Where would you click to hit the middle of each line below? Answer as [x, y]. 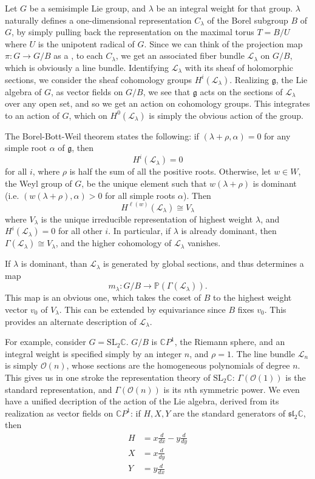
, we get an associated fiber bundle [180, 55]
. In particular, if [139, 231]
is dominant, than [54, 263]
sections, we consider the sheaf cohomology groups [99, 79]
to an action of [32, 115]
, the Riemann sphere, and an [230, 342]
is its [172, 389]
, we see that [167, 91]
